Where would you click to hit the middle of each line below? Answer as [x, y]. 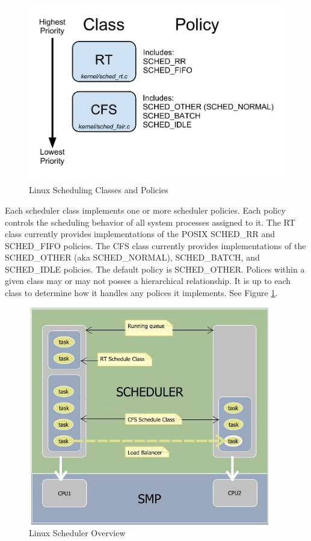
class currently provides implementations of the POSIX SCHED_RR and [140, 234]
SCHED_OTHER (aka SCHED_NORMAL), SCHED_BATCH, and [132, 257]
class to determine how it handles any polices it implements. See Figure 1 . [141, 293]
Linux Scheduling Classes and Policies [99, 190]
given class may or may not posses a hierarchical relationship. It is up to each [148, 281]
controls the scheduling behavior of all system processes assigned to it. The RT [150, 222]
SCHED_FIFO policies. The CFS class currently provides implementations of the [155, 245]
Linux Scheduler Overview [77, 533]
